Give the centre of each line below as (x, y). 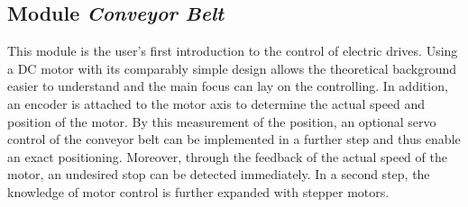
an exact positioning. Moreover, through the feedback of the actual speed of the (227, 156)
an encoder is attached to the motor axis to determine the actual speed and (216, 103)
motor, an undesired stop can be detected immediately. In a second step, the (219, 174)
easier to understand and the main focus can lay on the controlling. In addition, (228, 86)
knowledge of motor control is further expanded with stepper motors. (198, 191)
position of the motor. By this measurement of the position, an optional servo (222, 121)
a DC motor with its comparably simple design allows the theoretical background (232, 68)
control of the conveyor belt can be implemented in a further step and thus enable (234, 139)
